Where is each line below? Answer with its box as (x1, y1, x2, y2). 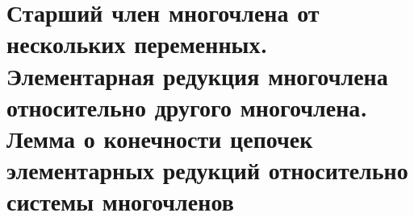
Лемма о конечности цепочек (6, 121, 313, 154)
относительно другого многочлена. (6, 90, 368, 123)
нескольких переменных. (6, 27, 268, 60)
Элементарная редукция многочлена (6, 59, 388, 92)
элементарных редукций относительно (6, 154, 408, 186)
